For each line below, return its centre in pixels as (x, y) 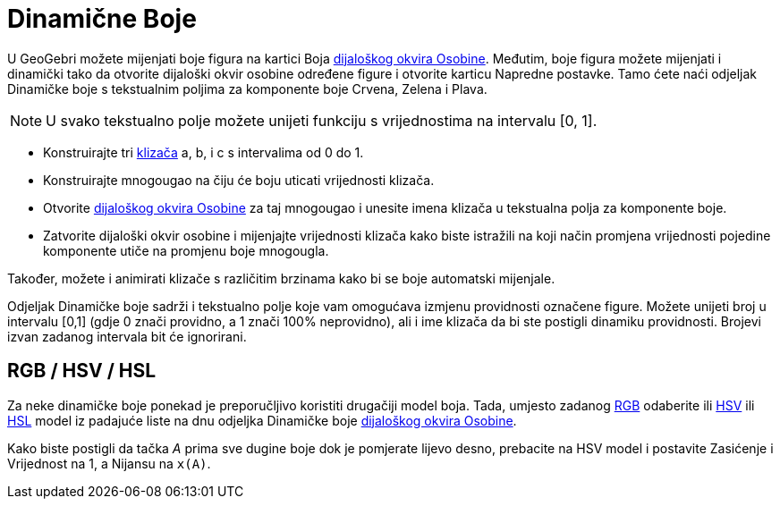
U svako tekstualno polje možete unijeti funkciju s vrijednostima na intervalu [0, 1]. (322, 120)
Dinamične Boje (102, 19)
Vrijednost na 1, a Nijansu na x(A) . (109, 463)
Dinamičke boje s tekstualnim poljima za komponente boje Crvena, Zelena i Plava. (247, 89)
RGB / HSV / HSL (82, 371)
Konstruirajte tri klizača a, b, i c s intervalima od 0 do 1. (203, 152)
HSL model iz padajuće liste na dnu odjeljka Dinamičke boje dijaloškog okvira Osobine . (262, 420)
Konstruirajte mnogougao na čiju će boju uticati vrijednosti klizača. (239, 180)
